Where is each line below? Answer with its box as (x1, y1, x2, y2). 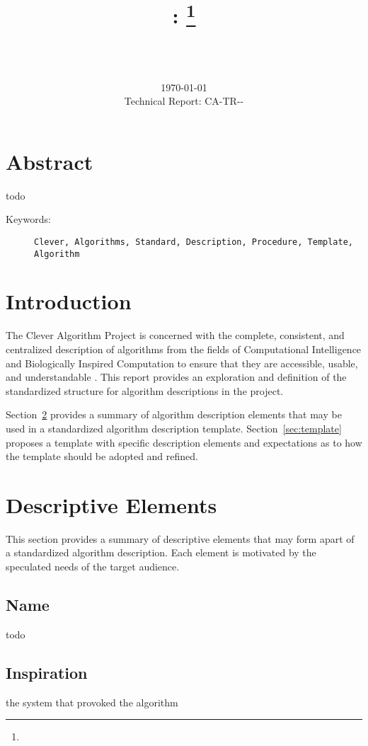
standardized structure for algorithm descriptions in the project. (6, 383, 284, 398)
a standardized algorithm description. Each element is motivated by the (6, 545, 316, 560)
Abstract (6, 147, 93, 176)
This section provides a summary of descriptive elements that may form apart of (6, 531, 355, 546)
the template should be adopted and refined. (6, 449, 198, 464)
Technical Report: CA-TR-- (124, 93, 244, 108)
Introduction (6, 287, 132, 316)
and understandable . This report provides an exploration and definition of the (6, 369, 347, 384)
